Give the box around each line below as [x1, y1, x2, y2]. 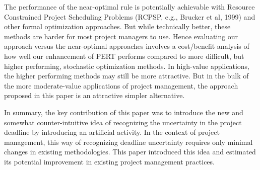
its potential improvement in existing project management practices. [4, 156, 215, 166]
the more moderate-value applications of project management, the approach [4, 80, 238, 91]
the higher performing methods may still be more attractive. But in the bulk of [4, 70, 249, 81]
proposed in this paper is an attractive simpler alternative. [4, 90, 185, 101]
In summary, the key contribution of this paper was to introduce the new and [4, 107, 243, 117]
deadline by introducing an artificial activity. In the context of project [4, 127, 220, 137]
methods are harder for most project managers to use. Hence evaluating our [4, 31, 238, 41]
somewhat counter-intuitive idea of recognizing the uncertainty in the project [4, 117, 242, 127]
